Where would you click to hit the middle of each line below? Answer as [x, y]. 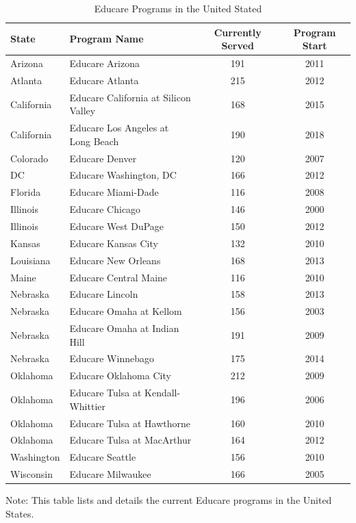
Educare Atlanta [104, 80]
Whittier [87, 406]
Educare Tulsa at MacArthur [130, 440]
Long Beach [94, 141]
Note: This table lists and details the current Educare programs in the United [169, 500]
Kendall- [163, 393]
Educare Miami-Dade [114, 192]
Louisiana [30, 260]
